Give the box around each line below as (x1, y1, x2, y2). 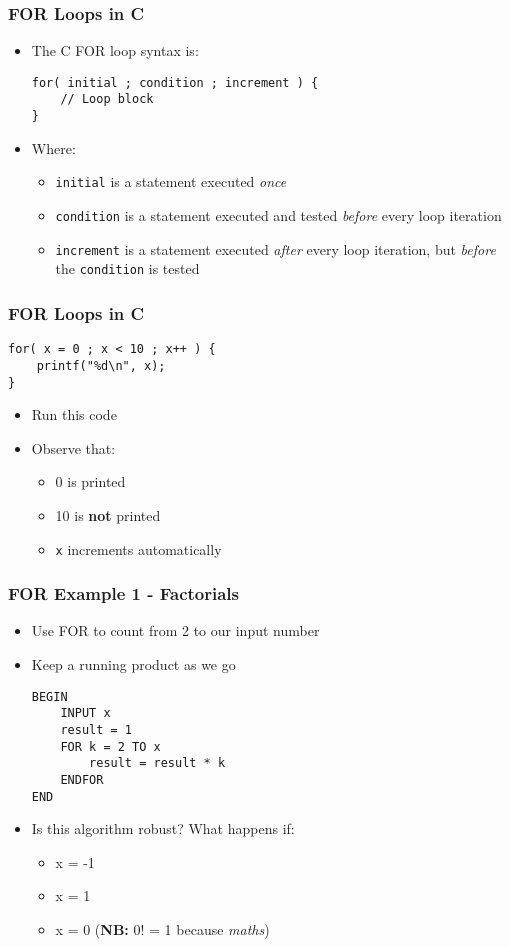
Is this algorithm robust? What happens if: (31, 818, 295, 839)
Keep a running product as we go (31, 654, 236, 675)
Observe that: (31, 437, 116, 458)
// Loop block (60, 92, 154, 107)
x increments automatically (55, 538, 222, 559)
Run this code (31, 404, 117, 425)
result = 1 (60, 722, 133, 737)
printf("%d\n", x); (36, 358, 166, 373)
